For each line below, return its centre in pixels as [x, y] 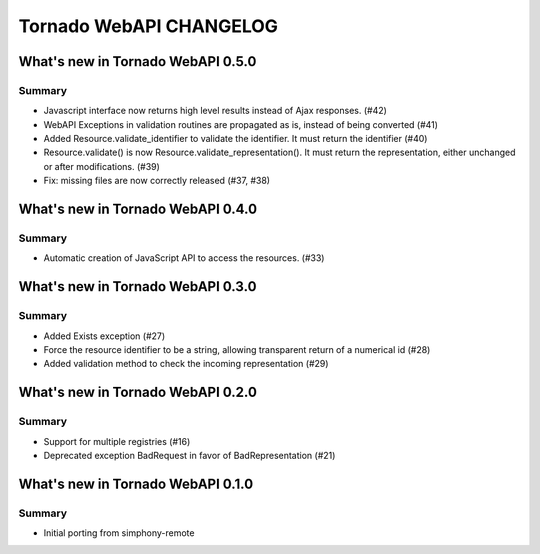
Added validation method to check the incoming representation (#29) [186, 364]
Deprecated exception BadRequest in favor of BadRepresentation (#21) [189, 455]
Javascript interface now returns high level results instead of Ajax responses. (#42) [215, 111]
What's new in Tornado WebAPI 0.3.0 [137, 286]
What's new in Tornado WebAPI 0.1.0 [136, 483]
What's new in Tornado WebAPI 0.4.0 [138, 209]
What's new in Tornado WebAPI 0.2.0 [137, 392]
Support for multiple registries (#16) [117, 441]
